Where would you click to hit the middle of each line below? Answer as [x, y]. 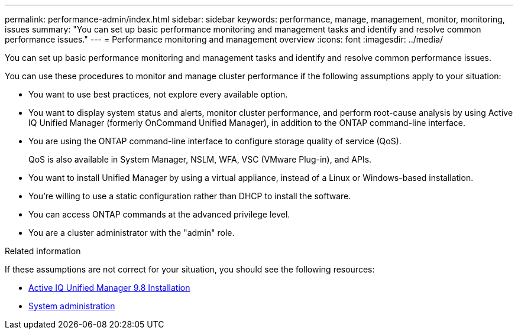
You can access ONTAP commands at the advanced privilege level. [159, 214]
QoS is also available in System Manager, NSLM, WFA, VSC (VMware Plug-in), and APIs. [200, 159]
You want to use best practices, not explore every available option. [158, 94]
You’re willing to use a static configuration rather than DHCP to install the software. [190, 196]
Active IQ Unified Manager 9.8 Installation [109, 288]
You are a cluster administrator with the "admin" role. [132, 233]
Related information [43, 251]
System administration [72, 306]
